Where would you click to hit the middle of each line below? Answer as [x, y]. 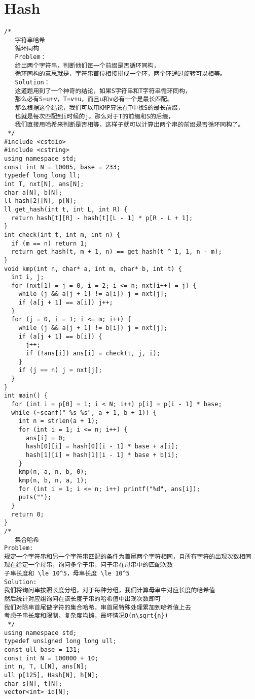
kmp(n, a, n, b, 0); [53, 472]
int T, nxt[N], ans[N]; [44, 184]
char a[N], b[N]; [33, 192]
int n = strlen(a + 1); [59, 421]
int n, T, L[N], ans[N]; [46, 667]
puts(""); [35, 497]
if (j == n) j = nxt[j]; [60, 370]
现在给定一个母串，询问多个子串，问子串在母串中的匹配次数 [88, 565]
